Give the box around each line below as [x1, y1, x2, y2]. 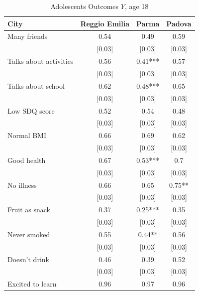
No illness [7, 179, 37, 190]
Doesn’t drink [7, 254, 49, 264]
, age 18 [124, 1, 149, 11]
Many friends [7, 31, 48, 41]
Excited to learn [7, 279, 57, 289]
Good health [7, 154, 46, 165]
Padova [166, 18, 192, 28]
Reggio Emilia [80, 18, 130, 28]
